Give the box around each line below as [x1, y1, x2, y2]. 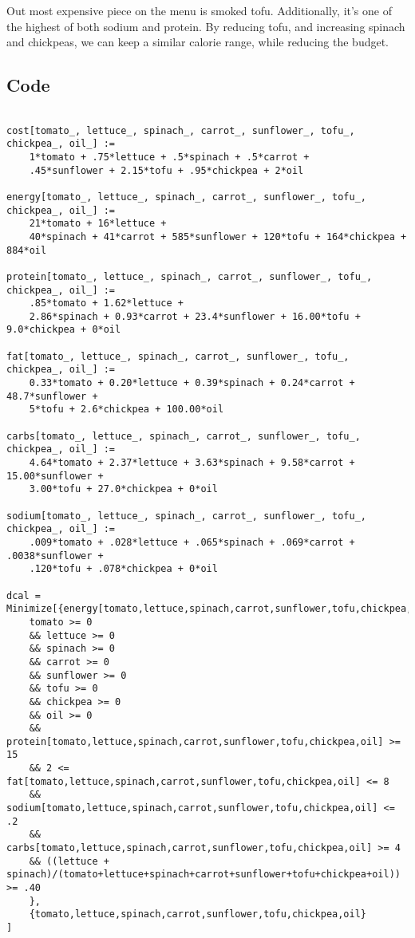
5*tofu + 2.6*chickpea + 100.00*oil [29, 404, 224, 416]
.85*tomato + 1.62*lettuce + [29, 298, 184, 309]
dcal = [6, 589, 41, 601]
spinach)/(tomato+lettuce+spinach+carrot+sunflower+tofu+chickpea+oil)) [6, 869, 401, 881]
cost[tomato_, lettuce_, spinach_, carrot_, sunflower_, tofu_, [6, 124, 355, 136]
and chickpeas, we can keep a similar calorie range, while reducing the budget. [6, 33, 389, 50]
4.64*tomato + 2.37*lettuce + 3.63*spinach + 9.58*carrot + [29, 457, 355, 469]
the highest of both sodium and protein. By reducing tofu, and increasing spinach [6, 18, 405, 34]
